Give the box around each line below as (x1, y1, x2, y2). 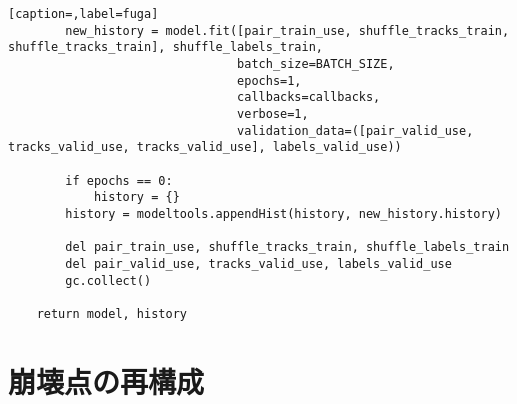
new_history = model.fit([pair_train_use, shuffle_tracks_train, (65, 23, 510, 38)
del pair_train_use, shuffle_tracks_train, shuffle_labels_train (65, 240, 510, 255)
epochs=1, (237, 73, 302, 88)
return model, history (36, 306, 187, 321)
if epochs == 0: (65, 173, 173, 188)
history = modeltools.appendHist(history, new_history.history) (65, 206, 502, 221)
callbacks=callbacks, (237, 90, 381, 105)
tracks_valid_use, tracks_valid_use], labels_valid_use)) (8, 140, 402, 155)
